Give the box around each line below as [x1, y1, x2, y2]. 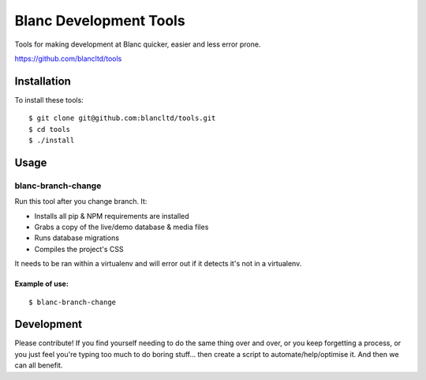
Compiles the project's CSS [34, 244, 124, 254]
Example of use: [14, 279, 69, 288]
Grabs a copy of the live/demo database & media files [34, 222, 209, 231]
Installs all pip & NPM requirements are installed [34, 211, 189, 220]
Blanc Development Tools [14, 12, 185, 29]
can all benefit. [14, 360, 63, 371]
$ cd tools [28, 125, 71, 134]
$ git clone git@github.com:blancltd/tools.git [28, 114, 216, 122]
